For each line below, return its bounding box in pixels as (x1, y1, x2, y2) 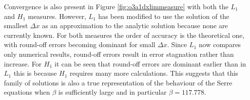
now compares (199, 39, 241, 50)
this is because (13, 68, 57, 78)
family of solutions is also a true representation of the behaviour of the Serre (4, 77, 232, 87)
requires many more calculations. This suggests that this (70, 68, 238, 78)
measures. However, (28, 11, 86, 21)
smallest (4, 20, 28, 31)
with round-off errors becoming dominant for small (4, 39, 155, 50)
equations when (4, 87, 50, 97)
